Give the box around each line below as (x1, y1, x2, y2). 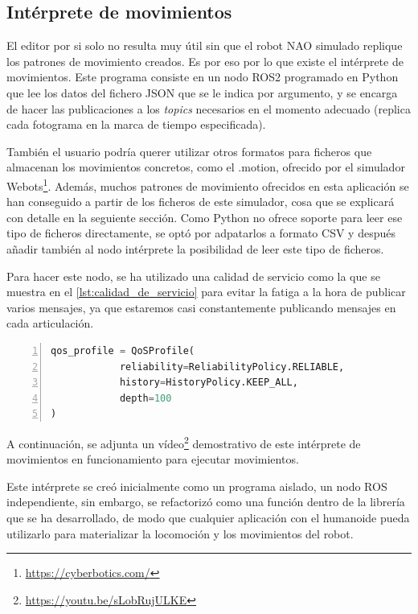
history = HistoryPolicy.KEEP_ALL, (119, 377, 298, 389)
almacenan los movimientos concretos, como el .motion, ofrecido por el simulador (6, 159, 405, 175)
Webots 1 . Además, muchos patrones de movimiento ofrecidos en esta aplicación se (6, 175, 409, 194)
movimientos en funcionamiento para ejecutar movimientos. (6, 451, 299, 468)
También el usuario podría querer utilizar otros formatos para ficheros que (6, 142, 372, 159)
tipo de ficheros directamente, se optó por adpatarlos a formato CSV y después (6, 225, 395, 241)
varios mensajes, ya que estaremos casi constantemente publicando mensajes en (6, 299, 396, 315)
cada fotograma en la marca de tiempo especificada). (6, 116, 266, 133)
